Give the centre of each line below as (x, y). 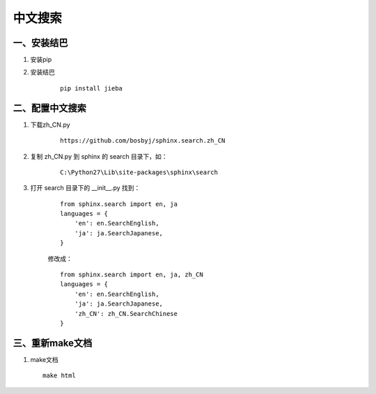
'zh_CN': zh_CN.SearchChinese (126, 314)
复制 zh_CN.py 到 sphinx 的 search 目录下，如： (99, 156)
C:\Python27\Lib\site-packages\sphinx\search (139, 172)
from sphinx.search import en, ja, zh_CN (132, 275)
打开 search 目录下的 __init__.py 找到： (85, 188)
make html (59, 376)
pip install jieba (92, 88)
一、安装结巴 (40, 43)
